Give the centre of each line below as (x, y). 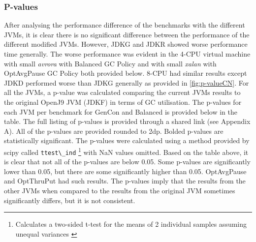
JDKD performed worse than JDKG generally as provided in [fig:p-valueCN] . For (127, 82)
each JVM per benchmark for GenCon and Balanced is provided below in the (121, 111)
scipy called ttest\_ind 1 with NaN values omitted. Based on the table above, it (126, 151)
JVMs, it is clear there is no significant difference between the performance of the (127, 34)
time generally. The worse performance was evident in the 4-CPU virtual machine (127, 54)
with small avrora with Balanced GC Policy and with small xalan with (110, 63)
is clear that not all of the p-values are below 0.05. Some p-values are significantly (127, 162)
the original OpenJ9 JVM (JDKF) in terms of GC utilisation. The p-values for (123, 102)
